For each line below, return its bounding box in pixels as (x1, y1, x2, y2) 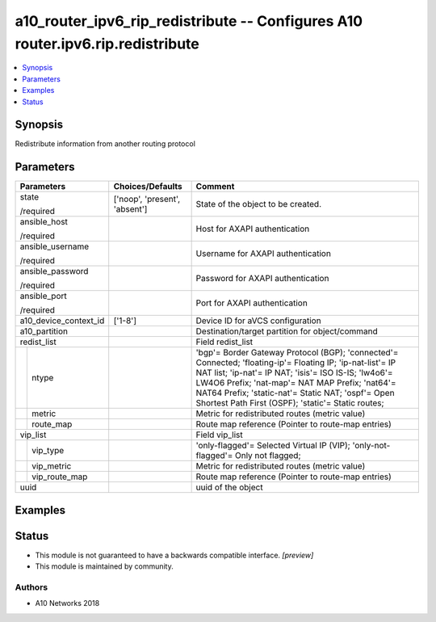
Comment (195, 181, 235, 192)
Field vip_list (195, 429, 244, 440)
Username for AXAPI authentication (195, 248, 331, 259)
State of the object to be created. (195, 199, 322, 210)
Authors (15, 582, 48, 593)
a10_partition (19, 326, 69, 337)
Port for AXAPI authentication (195, 297, 308, 309)
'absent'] (113, 204, 148, 215)
